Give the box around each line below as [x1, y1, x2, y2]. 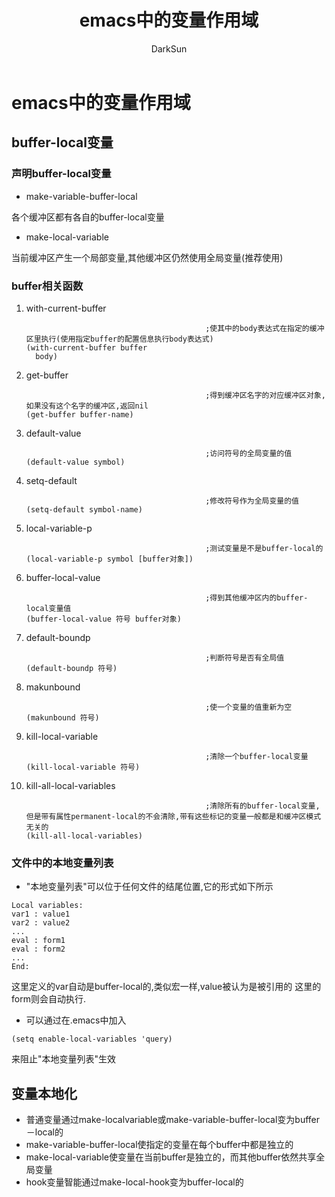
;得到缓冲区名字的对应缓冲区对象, [205, 390, 326, 400]
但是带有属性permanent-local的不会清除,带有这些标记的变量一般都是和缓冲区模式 [25, 811, 322, 821]
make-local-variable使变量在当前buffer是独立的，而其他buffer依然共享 [25, 1151, 317, 1163]
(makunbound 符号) [25, 712, 100, 723]
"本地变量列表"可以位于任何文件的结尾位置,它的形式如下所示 [25, 881, 274, 893]
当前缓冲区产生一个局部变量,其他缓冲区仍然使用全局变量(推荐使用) [11, 251, 284, 263]
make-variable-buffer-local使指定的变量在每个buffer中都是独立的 [25, 1139, 294, 1151]
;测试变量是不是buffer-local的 [205, 543, 324, 553]
